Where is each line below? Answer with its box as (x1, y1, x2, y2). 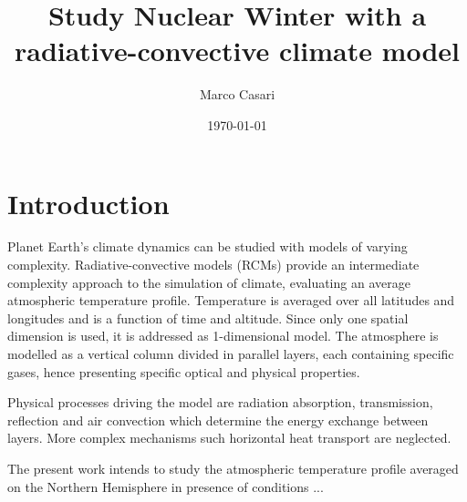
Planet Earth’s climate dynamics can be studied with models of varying (7, 237, 408, 256)
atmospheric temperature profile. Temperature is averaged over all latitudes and (7, 291, 455, 310)
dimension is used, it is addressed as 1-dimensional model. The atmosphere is (7, 326, 439, 345)
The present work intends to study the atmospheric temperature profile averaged (7, 458, 459, 477)
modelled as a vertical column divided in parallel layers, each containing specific (7, 344, 454, 363)
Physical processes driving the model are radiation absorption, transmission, (7, 393, 433, 412)
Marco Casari (199, 85, 275, 104)
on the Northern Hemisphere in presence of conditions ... (7, 476, 324, 496)
